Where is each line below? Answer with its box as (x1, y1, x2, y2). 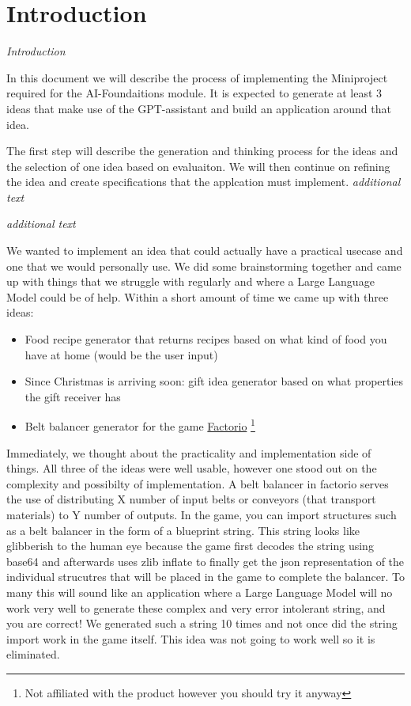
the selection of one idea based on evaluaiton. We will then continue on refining (6, 158, 390, 174)
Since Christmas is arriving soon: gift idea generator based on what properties (25, 373, 404, 389)
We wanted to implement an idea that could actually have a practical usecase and (6, 242, 403, 259)
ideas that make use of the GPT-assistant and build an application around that (6, 100, 391, 116)
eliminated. (6, 646, 60, 662)
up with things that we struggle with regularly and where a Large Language (6, 273, 375, 290)
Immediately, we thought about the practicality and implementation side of (6, 444, 371, 461)
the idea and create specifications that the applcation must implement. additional (6, 173, 401, 190)
